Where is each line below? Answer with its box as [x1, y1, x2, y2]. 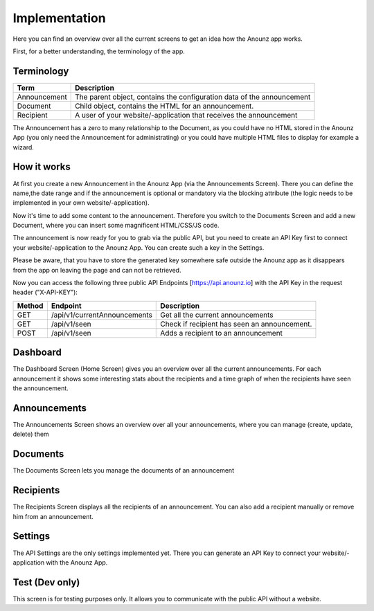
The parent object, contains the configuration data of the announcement [75, 92, 311, 102]
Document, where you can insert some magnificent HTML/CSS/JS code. [12, 221, 220, 230]
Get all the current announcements [160, 310, 274, 320]
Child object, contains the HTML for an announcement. [75, 101, 254, 111]
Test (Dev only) [12, 576, 80, 588]
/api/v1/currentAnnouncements [51, 310, 152, 320]
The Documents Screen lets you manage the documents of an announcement [12, 466, 235, 475]
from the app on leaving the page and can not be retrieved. [12, 266, 181, 274]
